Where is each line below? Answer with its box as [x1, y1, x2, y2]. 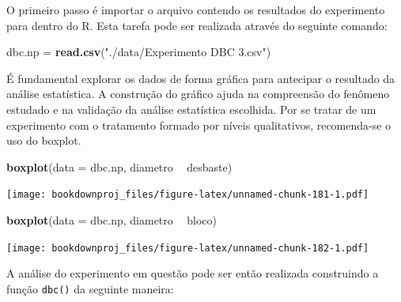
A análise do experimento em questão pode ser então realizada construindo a [6, 265, 379, 281]
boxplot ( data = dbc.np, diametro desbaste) [6, 158, 233, 175]
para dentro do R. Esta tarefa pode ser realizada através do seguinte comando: [6, 17, 388, 33]
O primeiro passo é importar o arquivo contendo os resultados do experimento [6, 2, 385, 17]
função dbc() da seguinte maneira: [6, 280, 174, 296]
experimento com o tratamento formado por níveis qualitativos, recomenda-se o [6, 116, 392, 133]
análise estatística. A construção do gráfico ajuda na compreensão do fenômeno [6, 85, 390, 102]
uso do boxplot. [6, 132, 81, 149]
